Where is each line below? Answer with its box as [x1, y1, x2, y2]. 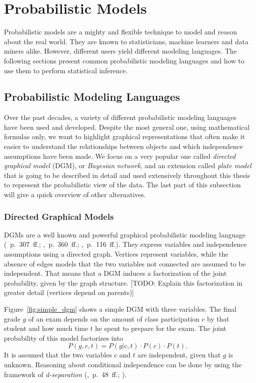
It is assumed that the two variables [4, 350, 112, 360]
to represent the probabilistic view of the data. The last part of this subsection [4, 179, 241, 190]
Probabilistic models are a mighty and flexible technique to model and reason [4, 27, 237, 37]
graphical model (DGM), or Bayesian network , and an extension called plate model [4, 160, 252, 171]
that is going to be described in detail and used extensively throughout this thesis [4, 170, 250, 180]
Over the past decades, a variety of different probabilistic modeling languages [4, 112, 236, 122]
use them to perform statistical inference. [4, 65, 128, 75]
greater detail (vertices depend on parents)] [4, 287, 134, 297]
